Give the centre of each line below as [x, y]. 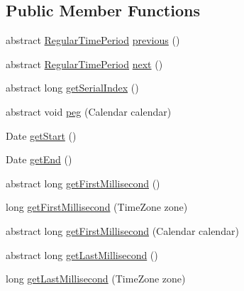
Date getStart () [41, 135]
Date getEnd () [39, 159]
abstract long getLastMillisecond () [82, 254]
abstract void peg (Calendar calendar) [89, 111]
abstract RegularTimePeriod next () [84, 64]
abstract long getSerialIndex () [72, 88]
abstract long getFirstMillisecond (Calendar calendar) [122, 230]
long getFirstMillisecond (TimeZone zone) [97, 207]
